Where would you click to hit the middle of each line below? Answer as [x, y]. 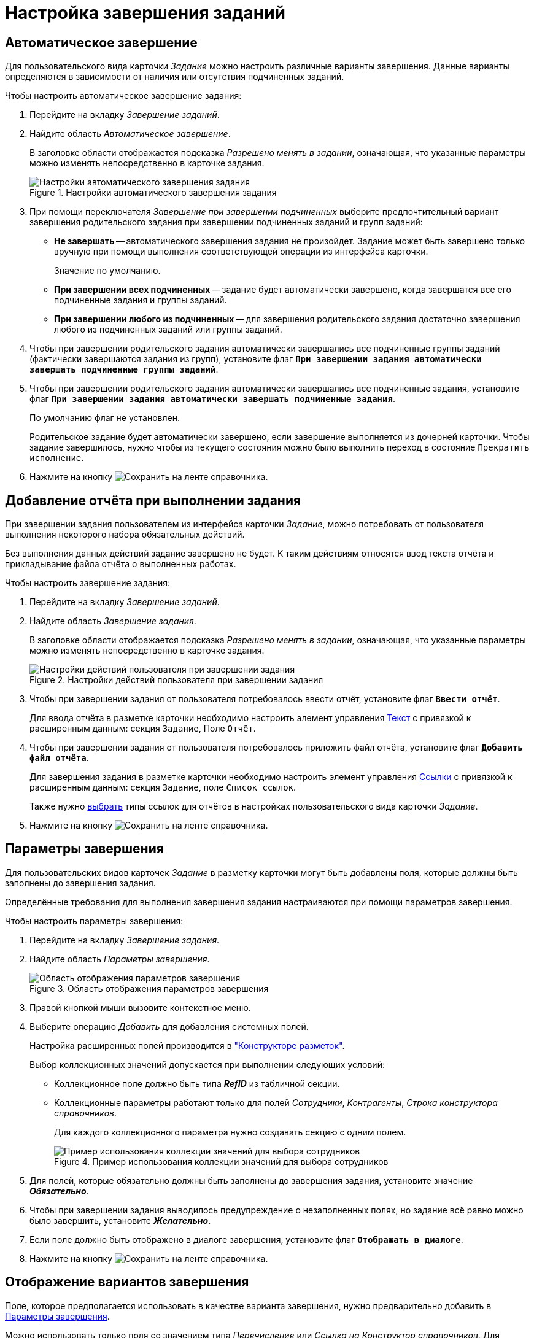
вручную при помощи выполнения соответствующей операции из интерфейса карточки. [241, 252]
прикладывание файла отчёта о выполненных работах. [121, 564]
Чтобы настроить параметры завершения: [94, 921]
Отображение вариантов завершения [127, 1282]
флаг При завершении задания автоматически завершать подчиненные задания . [212, 399]
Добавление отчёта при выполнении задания [153, 500]
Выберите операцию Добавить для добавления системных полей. [169, 1026]
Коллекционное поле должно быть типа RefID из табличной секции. [197, 1083]
